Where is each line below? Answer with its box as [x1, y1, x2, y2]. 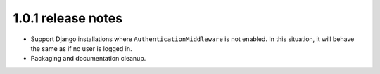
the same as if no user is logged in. [30, 44, 132, 52]
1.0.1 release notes [13, 10, 123, 26]
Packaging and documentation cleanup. [30, 54, 146, 63]
